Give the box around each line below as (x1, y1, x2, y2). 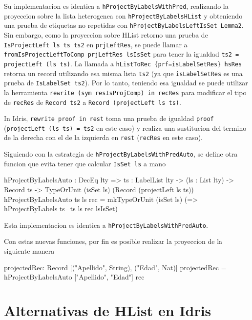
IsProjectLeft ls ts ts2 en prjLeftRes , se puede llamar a (4, 39, 188, 49)
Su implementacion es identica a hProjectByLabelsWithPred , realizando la (4, 1, 229, 11)
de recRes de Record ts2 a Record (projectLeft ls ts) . (4, 97, 181, 107)
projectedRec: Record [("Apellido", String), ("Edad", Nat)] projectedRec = (4, 262, 227, 272)
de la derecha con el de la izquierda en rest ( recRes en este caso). (4, 132, 203, 142)
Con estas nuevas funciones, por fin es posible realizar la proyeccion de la (4, 236, 223, 246)
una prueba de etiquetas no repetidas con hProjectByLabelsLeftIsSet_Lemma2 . (4, 20, 244, 30)
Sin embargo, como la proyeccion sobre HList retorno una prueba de (4, 29, 208, 40)
